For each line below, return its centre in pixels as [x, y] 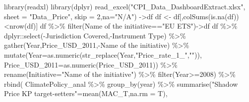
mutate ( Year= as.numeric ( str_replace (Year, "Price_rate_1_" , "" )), [103, 54]
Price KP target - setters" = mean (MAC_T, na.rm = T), [86, 93]
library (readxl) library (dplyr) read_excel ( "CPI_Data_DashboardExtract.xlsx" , [125, 6]
